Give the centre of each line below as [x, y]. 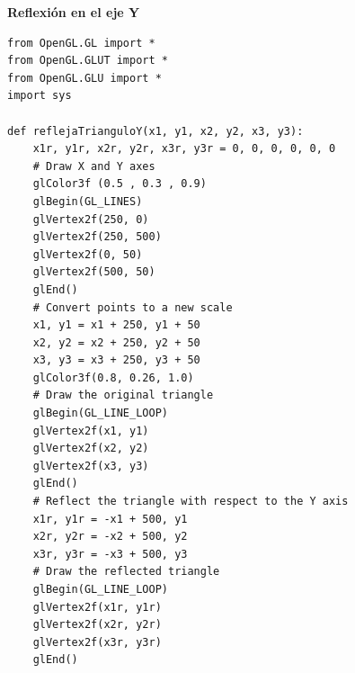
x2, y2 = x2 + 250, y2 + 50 [116, 342]
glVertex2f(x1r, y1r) [97, 607]
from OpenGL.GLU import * [84, 78]
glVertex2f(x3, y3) [91, 466]
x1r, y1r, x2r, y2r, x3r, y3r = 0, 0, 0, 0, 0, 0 [184, 149]
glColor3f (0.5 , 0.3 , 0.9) [120, 184]
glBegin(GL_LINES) [88, 201]
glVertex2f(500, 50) [94, 272]
